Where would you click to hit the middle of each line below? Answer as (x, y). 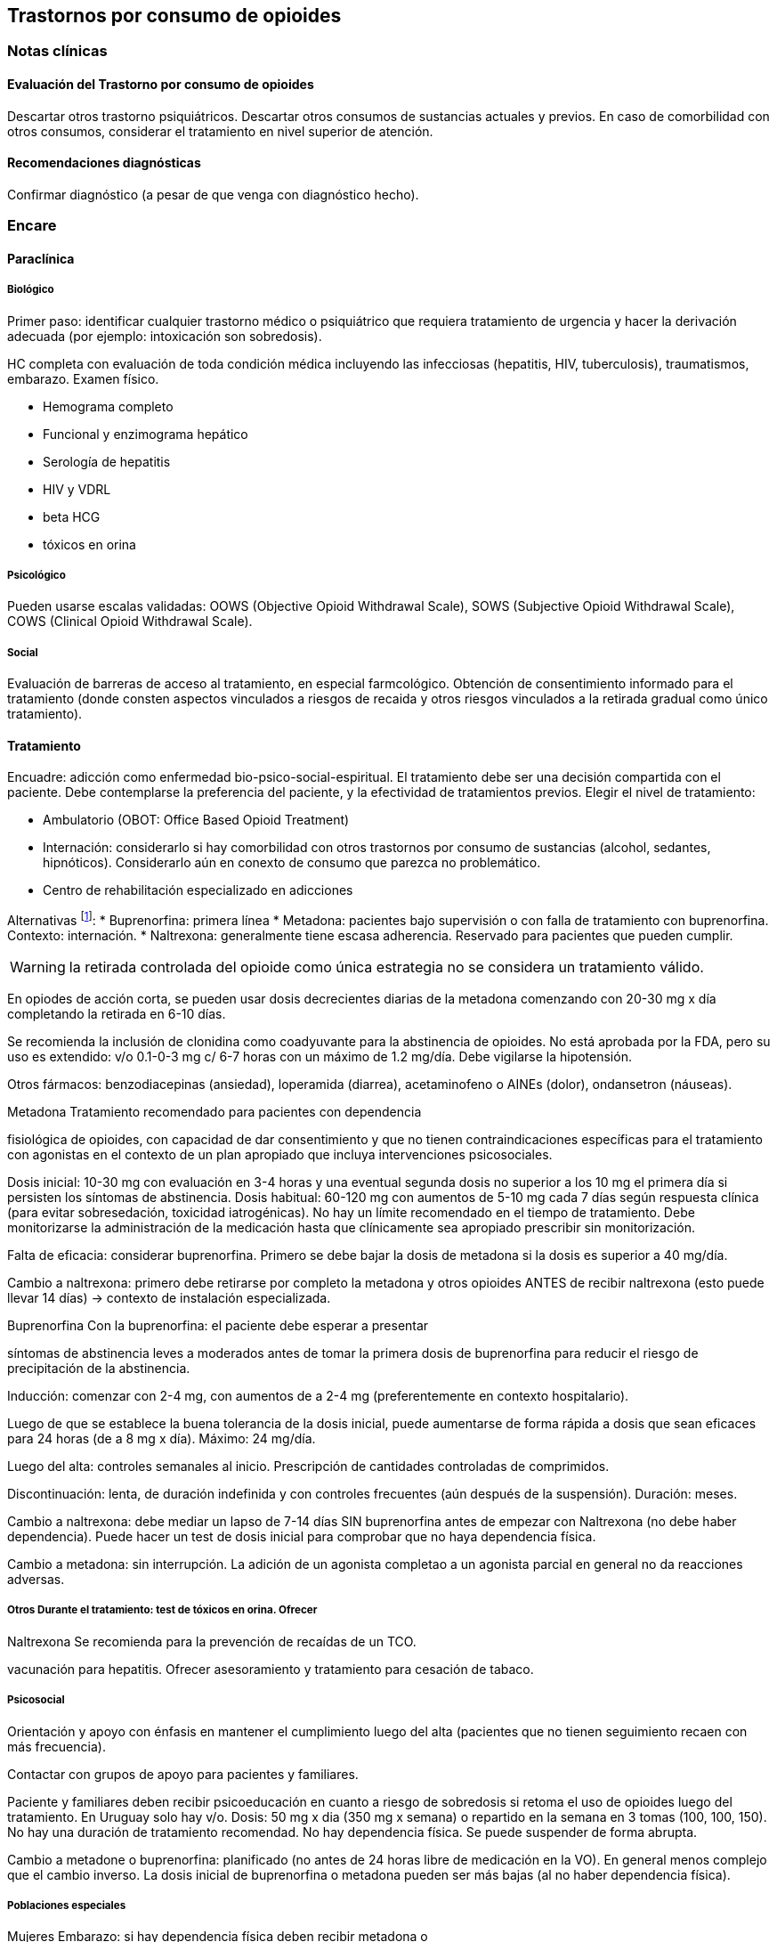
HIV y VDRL (77, 489)
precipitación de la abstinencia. (99, 1369)
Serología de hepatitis (107, 461)
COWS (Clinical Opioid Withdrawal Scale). (130, 622)
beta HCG (72, 516)
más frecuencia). (57, 1746)
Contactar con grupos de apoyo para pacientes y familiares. (183, 1774)
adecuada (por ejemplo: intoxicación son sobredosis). (165, 336)
